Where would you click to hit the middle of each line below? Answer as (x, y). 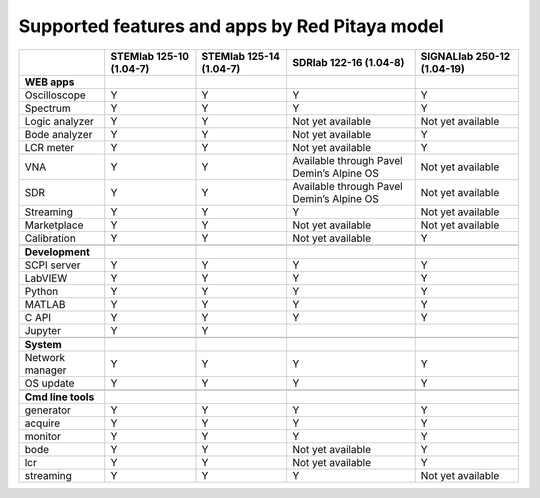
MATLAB (45, 304)
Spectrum (47, 108)
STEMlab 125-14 (240, 56)
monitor (43, 436)
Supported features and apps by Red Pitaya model (231, 26)
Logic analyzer (59, 121)
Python (41, 291)
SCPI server (52, 265)
